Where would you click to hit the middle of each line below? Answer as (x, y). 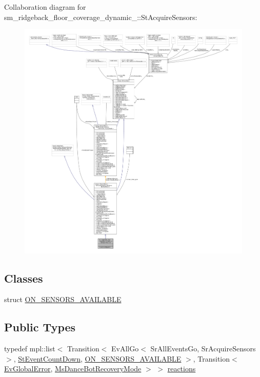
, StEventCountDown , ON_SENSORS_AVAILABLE (97, 358)
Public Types (40, 327)
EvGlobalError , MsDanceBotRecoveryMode (73, 369)
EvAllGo (125, 349)
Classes (24, 278)
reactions (182, 369)
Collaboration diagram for (45, 7)
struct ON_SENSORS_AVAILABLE (63, 299)
